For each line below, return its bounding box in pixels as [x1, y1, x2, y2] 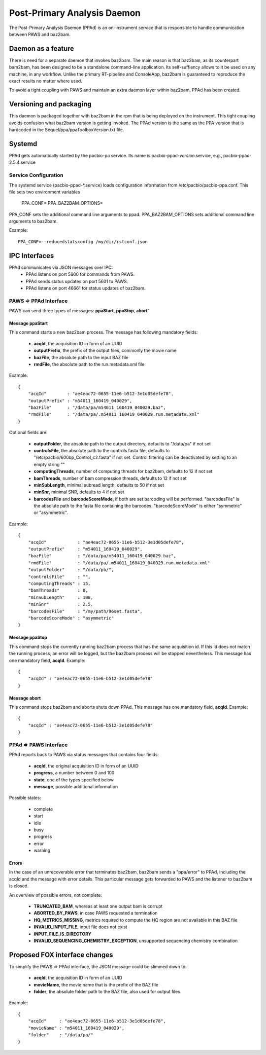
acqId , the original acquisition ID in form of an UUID [33, 763, 139, 769]
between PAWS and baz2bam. [9, 31, 71, 37]
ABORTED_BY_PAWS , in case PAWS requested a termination [33, 910, 158, 916]
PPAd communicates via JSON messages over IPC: [9, 264, 113, 270]
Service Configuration [9, 172, 64, 179]
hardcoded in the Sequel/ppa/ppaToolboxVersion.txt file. [9, 127, 124, 133]
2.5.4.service [9, 159, 36, 165]
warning [33, 847, 51, 853]
